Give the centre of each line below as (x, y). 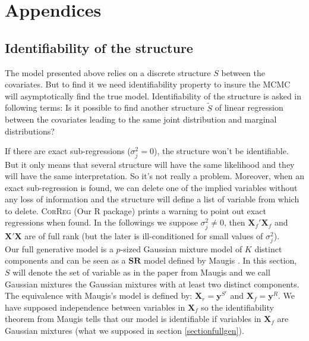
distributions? (30, 131)
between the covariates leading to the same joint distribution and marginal (141, 119)
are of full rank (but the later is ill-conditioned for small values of (144, 235)
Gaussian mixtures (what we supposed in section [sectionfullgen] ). (124, 330)
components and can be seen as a (65, 260)
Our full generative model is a (59, 248)
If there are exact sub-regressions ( (68, 151)
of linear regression (249, 107)
